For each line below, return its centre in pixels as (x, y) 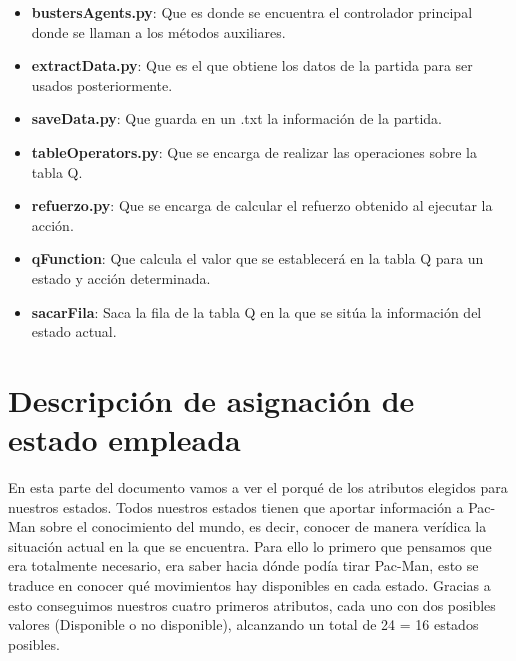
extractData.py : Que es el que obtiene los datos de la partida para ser (252, 65)
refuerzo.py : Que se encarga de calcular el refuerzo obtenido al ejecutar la (262, 205)
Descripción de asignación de (211, 399)
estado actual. (74, 331)
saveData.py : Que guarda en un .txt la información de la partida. (236, 118)
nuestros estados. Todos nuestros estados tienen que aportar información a (236, 506)
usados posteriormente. (102, 84)
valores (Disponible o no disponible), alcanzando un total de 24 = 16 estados (243, 624)
